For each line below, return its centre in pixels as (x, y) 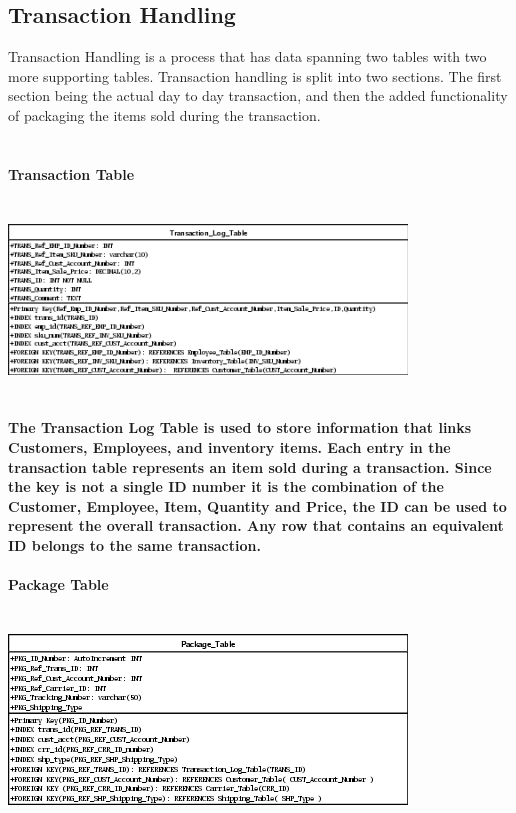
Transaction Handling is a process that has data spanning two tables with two (247, 56)
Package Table (58, 584)
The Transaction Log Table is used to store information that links (240, 427)
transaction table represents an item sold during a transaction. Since (250, 466)
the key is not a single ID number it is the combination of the (226, 486)
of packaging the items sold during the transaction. (164, 114)
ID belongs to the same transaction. (134, 544)
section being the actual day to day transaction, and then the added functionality (258, 95)
